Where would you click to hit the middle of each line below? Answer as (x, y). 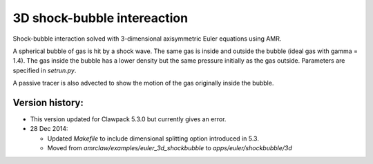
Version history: (48, 102)
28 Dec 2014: (49, 129)
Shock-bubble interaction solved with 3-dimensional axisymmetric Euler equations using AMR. (147, 39)
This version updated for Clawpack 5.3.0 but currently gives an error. (128, 119)
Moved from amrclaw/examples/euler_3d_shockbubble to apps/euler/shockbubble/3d (170, 148)
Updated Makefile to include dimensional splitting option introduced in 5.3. (153, 139)
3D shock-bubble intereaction (101, 18)
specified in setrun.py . (45, 70)
